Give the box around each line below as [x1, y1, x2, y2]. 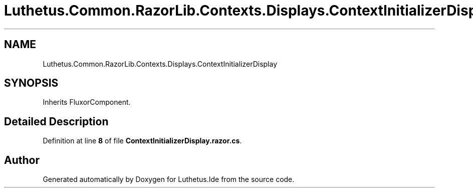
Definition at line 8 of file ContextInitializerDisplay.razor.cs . [43, 136, 242, 145]
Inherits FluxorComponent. [43, 98, 131, 107]
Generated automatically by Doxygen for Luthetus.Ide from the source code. [43, 175, 295, 184]
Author [4, 153, 40, 166]
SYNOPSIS [4, 77, 59, 90]
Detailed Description [4, 115, 109, 128]
